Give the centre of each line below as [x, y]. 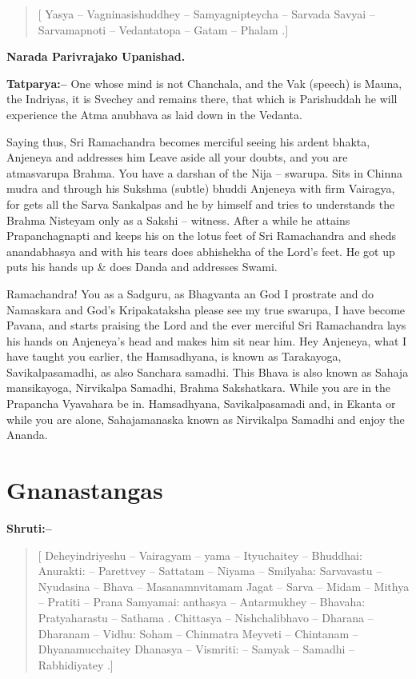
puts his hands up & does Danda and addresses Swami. [142, 267]
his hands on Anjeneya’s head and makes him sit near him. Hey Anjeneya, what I [207, 340]
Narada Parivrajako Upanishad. [96, 56]
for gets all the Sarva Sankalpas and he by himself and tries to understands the [201, 204]
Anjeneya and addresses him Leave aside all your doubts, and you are [177, 157]
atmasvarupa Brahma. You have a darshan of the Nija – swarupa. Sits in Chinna [204, 172]
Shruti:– [29, 527]
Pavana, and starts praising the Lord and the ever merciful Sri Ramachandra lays [206, 325]
